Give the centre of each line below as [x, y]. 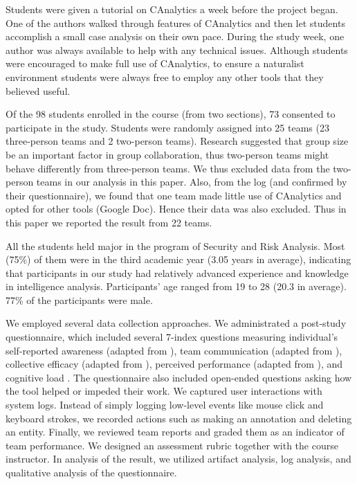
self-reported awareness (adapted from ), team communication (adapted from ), [174, 350]
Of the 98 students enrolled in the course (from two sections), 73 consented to [171, 114]
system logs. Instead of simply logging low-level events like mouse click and [165, 405]
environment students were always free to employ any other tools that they [165, 77]
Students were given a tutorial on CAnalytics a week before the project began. [172, 9]
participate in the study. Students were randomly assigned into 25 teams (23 [167, 127]
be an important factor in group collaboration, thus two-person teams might [167, 154]
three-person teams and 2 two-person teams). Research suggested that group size [177, 141]
